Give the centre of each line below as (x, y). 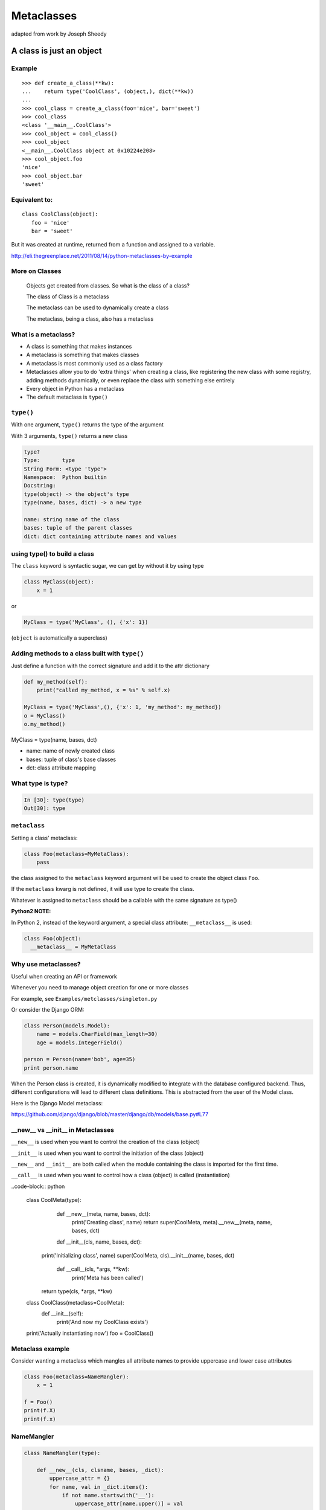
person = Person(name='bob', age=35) (80, 1059)
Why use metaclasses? (46, 965)
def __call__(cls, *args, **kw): (93, 1269)
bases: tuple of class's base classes (71, 759)
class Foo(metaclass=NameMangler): (76, 1377)
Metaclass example (40, 1349)
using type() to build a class (53, 554)
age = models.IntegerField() (80, 1043)
